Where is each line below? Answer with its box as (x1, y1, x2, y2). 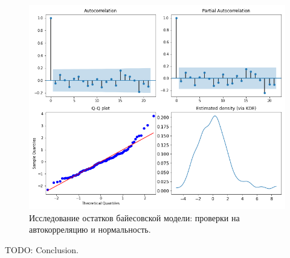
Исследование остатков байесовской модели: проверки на (29, 211, 240, 224)
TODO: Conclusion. (5, 243, 79, 256)
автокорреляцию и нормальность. (29, 223, 151, 236)
